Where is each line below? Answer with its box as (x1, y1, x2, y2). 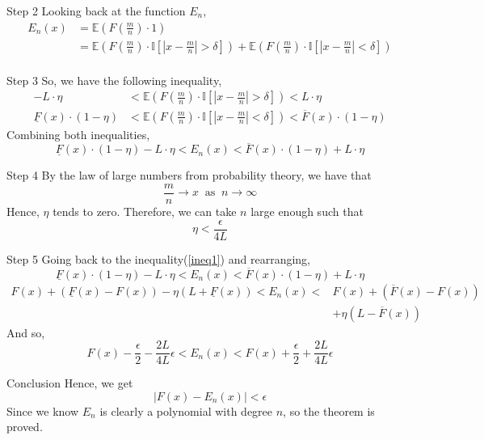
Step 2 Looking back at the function (6, 2, 186, 19)
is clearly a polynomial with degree (99, 402, 273, 419)
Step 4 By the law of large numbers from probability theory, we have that (6, 167, 372, 184)
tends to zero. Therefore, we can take (53, 203, 237, 220)
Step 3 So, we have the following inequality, (6, 71, 222, 88)
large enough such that (250, 203, 364, 220)
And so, (6, 324, 45, 341)
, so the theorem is (283, 402, 375, 419)
